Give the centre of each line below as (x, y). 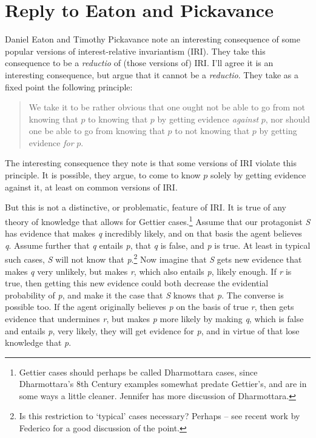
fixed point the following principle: (69, 86)
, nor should (288, 119)
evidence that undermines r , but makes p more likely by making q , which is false (154, 318)
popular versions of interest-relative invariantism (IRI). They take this (135, 51)
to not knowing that (212, 131)
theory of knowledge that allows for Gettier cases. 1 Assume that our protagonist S (158, 220)
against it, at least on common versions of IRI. (91, 187)
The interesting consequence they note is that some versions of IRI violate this (151, 163)
